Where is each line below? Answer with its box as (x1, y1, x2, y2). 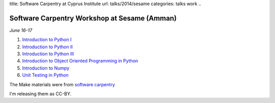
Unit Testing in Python (22, 72, 69, 78)
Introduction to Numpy (22, 65, 70, 71)
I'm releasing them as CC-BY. (9, 91, 72, 97)
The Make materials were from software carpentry (9, 81, 115, 87)
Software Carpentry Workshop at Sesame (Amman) (9, 14, 177, 22)
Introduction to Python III (22, 51, 74, 57)
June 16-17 (9, 27, 33, 33)
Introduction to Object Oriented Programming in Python (22, 58, 139, 64)
